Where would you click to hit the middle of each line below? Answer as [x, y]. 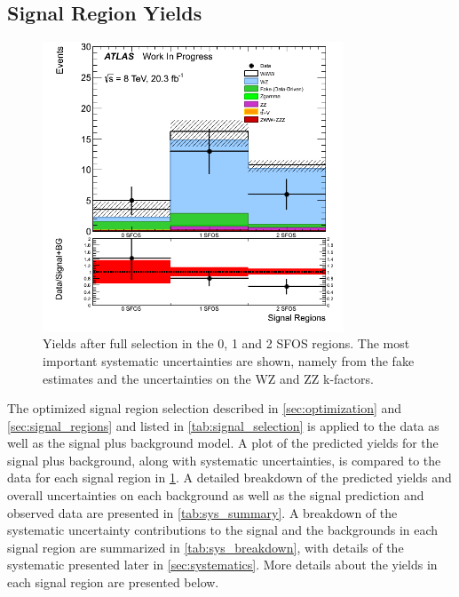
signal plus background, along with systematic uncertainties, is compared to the [224, 460]
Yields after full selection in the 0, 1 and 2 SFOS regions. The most [226, 343]
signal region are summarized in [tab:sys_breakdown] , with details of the [206, 547]
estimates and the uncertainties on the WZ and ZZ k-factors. [208, 378]
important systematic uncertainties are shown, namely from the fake [229, 360]
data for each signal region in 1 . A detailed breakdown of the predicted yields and [229, 478]
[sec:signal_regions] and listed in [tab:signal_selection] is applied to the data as [223, 425]
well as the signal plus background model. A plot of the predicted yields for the [223, 443]
